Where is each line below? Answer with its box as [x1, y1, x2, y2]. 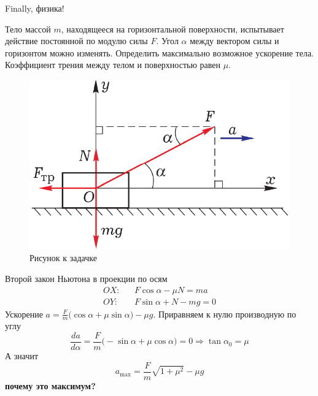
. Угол [156, 34, 179, 47]
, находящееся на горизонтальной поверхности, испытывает [61, 22, 284, 35]
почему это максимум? [5, 379, 96, 392]
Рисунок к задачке [29, 251, 97, 264]
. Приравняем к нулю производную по [153, 307, 297, 320]
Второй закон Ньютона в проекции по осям [5, 272, 168, 284]
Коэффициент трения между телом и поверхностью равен [5, 58, 220, 71]
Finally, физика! [5, 2, 64, 14]
